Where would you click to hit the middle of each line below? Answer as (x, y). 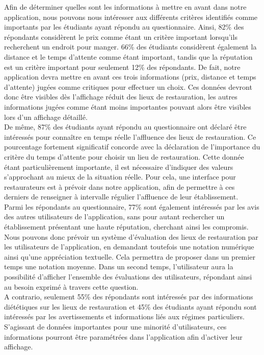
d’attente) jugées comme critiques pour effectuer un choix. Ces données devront (128, 86)
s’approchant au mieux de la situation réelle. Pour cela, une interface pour (120, 177)
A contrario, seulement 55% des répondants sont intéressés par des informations (129, 297)
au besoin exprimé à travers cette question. (71, 286)
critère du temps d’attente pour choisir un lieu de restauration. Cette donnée (124, 156)
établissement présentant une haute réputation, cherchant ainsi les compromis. (126, 227)
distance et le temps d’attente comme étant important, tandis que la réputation (128, 56)
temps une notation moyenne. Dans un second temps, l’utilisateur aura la (119, 267)
